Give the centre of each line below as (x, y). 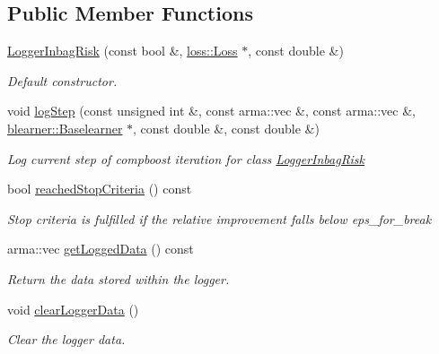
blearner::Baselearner (65, 128)
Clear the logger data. (66, 339)
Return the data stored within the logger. (119, 278)
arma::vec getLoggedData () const (101, 249)
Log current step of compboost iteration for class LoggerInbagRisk (186, 158)
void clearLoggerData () (73, 309)
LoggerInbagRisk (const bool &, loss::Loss (123, 51)
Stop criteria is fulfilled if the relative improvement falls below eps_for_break (219, 218)
